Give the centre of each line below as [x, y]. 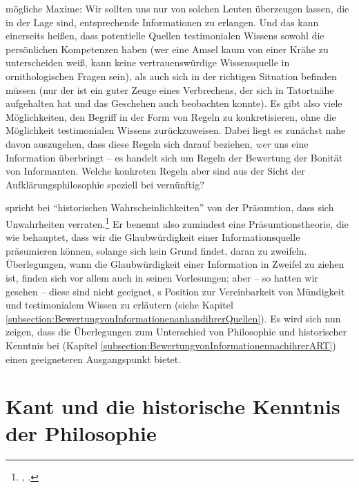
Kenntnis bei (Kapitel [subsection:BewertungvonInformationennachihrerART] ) [171, 345]
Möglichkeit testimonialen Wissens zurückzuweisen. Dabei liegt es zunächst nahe [176, 130]
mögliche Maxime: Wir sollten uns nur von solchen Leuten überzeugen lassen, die [177, 8]
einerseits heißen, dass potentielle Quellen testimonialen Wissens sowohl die [165, 36]
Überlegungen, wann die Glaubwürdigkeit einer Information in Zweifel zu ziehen [175, 264]
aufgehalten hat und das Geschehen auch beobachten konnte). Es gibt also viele [174, 103]
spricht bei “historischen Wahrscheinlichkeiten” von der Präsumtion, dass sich [170, 207]
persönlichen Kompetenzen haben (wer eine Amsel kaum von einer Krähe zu [167, 49]
